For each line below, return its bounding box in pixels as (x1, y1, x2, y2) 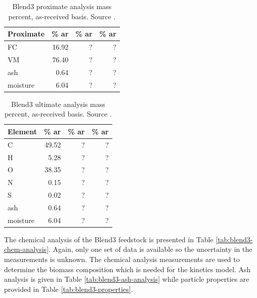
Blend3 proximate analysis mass (12, 1, 112, 11)
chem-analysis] (4, 244, 49, 254)
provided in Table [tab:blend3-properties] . (4, 283, 133, 294)
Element (8, 126, 37, 136)
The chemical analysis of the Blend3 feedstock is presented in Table (4, 234, 213, 244)
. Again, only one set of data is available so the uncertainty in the (49, 244, 252, 254)
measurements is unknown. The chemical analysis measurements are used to (4, 254, 240, 265)
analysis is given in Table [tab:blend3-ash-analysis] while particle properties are (4, 274, 249, 284)
